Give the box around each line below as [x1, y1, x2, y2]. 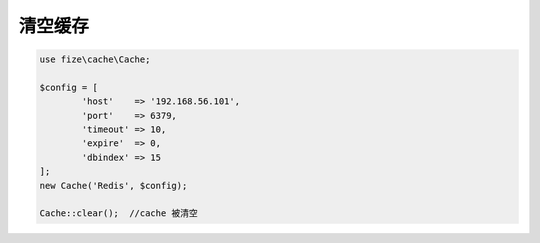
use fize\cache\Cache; [39, 54, 151, 65]
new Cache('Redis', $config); [39, 180, 188, 191]
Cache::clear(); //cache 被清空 [39, 208, 199, 219]
